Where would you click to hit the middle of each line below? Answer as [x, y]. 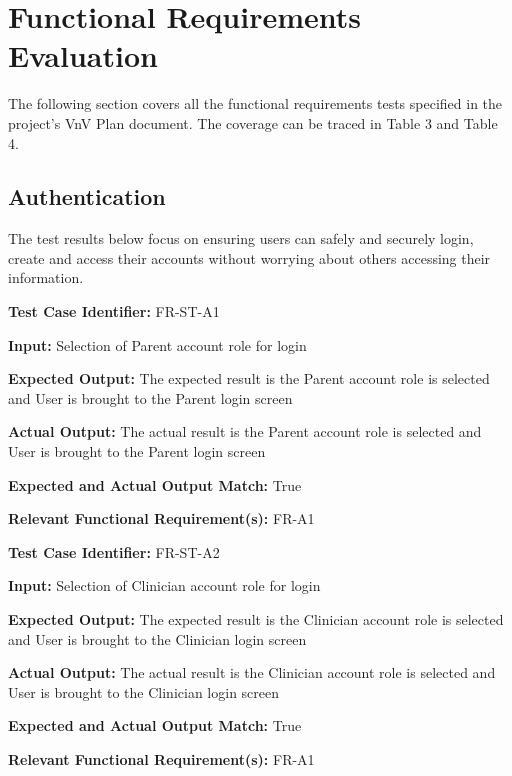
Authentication [87, 196]
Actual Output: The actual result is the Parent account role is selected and [245, 431]
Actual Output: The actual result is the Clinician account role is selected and [252, 672]
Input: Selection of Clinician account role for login [164, 585]
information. [46, 277]
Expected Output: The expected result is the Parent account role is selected [249, 378]
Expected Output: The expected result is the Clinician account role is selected [256, 619]
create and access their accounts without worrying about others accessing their [249, 257]
